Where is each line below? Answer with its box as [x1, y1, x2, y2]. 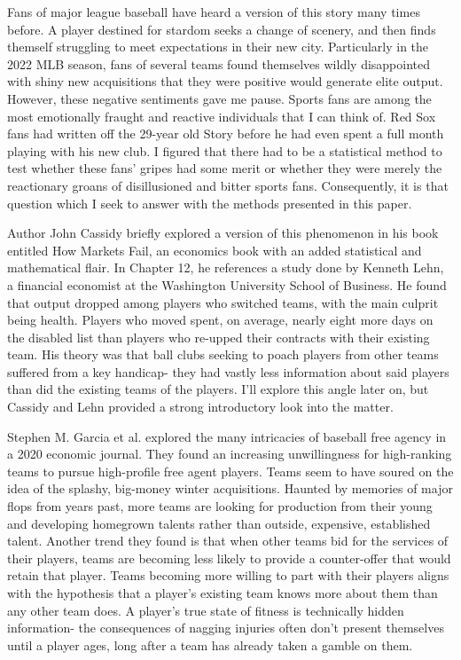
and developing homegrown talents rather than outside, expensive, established [7, 514, 431, 532]
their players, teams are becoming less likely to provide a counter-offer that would [7, 548, 451, 567]
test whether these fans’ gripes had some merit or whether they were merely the [7, 159, 442, 177]
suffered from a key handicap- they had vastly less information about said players [7, 362, 449, 381]
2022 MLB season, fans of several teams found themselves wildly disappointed [7, 54, 431, 73]
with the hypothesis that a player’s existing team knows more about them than [7, 584, 438, 601]
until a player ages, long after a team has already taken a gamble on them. [7, 635, 413, 654]
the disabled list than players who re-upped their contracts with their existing [7, 327, 430, 346]
